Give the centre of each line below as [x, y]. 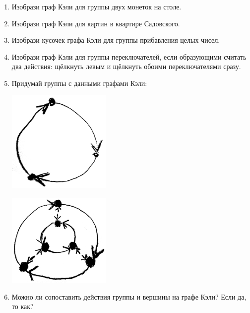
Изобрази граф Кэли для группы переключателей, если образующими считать [129, 56]
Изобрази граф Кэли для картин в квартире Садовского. [96, 23]
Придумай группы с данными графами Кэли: [79, 83]
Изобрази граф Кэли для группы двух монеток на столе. [96, 6]
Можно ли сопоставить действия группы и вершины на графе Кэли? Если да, [129, 296]
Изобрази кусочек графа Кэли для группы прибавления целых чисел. [116, 40]
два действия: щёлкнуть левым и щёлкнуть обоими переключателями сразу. [126, 66]
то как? [23, 306]
